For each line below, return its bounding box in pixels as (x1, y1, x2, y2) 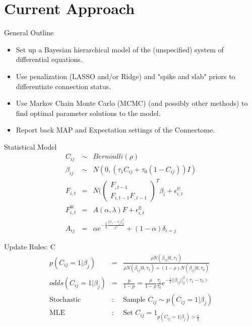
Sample (123, 296, 146, 304)
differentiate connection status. (16, 81, 111, 91)
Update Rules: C (4, 241, 55, 251)
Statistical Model (4, 141, 57, 152)
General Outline (4, 27, 54, 38)
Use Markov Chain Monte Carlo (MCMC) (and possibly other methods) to (16, 98, 248, 108)
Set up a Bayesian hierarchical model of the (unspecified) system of (16, 44, 224, 54)
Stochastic (49, 296, 81, 304)
